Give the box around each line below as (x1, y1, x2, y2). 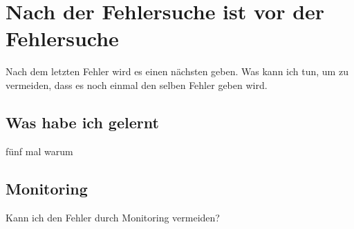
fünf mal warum (6, 143, 73, 158)
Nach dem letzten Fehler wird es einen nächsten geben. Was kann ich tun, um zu (6, 64, 348, 79)
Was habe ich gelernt (6, 111, 159, 132)
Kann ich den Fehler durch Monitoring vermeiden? (6, 210, 220, 224)
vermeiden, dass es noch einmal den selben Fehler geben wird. (6, 77, 268, 92)
